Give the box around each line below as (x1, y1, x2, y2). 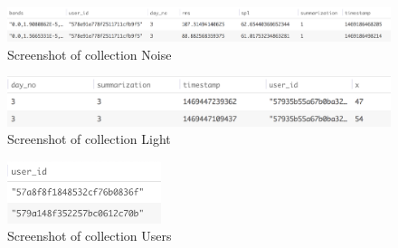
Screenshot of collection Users (7, 226, 172, 245)
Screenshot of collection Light (7, 129, 171, 148)
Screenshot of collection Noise (7, 44, 172, 63)
